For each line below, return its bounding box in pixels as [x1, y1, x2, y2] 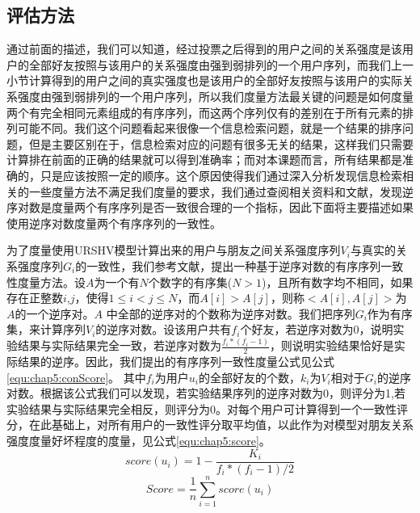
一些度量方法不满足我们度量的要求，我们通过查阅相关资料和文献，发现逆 [28, 183, 414, 200]
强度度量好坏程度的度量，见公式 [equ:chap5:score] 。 [6, 432, 271, 449]
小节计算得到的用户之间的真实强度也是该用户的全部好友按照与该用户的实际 [6, 72, 402, 89]
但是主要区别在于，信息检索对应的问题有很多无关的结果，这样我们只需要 [28, 135, 414, 152]
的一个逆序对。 [15, 305, 94, 322]
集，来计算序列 [6, 321, 86, 338]
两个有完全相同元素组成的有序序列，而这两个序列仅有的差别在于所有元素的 [6, 103, 402, 120]
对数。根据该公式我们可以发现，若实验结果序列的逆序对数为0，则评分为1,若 [6, 385, 405, 402]
